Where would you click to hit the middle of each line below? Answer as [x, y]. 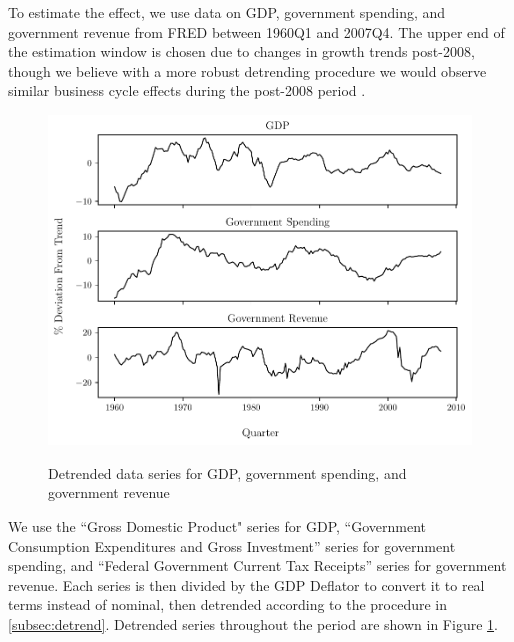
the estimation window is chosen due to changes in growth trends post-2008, [241, 51]
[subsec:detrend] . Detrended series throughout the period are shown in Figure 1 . [253, 623]
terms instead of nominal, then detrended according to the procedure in [228, 604]
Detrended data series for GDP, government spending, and [227, 472]
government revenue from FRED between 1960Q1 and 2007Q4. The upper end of [256, 31]
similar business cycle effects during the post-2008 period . [187, 90]
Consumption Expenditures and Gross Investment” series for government [232, 545]
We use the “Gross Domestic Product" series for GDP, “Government [217, 525]
